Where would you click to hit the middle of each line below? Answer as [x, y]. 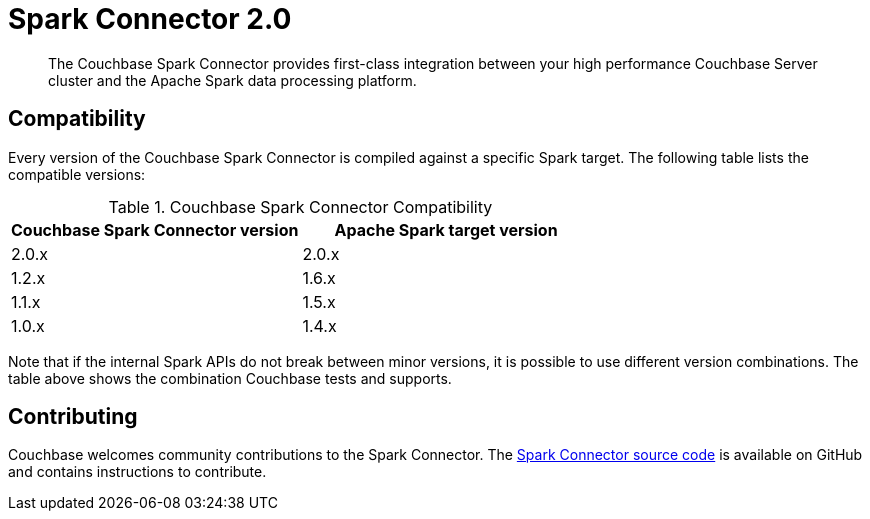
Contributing [73, 417]
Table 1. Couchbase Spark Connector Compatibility [300, 206]
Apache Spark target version [446, 229]
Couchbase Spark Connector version [155, 229]
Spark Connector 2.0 [150, 19]
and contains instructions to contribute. [137, 472]
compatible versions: [77, 174]
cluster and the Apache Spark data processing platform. [232, 80]
